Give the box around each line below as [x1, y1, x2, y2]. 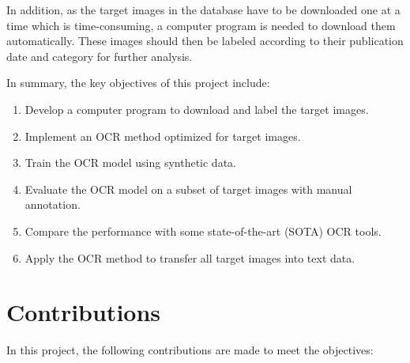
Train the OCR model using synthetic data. [24, 154, 236, 171]
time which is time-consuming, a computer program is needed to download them [6, 17, 396, 33]
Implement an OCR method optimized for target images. [24, 127, 301, 144]
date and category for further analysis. [6, 47, 193, 64]
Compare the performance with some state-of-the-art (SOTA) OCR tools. [24, 222, 382, 239]
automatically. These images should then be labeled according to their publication [6, 32, 404, 49]
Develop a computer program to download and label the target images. [24, 100, 369, 117]
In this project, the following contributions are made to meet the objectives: [6, 342, 374, 358]
